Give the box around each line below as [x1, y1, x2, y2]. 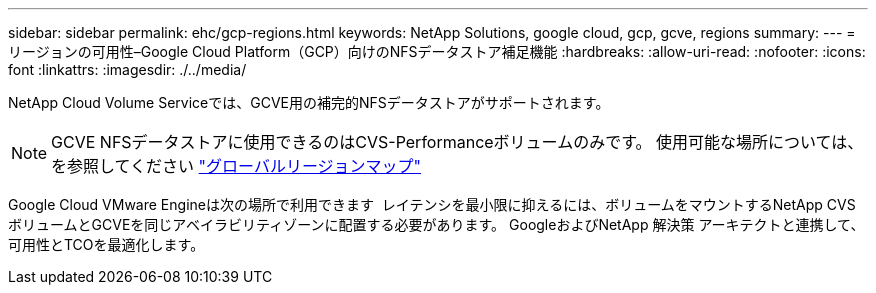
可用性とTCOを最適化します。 [8, 236, 205, 253]
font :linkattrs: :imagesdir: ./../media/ [8, 61, 247, 78]
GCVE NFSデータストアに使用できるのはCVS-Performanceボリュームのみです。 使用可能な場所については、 [51, 132, 864, 152]
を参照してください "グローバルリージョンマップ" [51, 156, 422, 176]
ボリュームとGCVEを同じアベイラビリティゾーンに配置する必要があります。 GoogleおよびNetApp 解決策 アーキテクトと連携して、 [8, 216, 865, 233]
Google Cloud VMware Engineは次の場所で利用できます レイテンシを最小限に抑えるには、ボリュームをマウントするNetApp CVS [8, 196, 856, 213]
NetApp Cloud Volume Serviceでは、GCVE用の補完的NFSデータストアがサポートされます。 [8, 94, 610, 111]
